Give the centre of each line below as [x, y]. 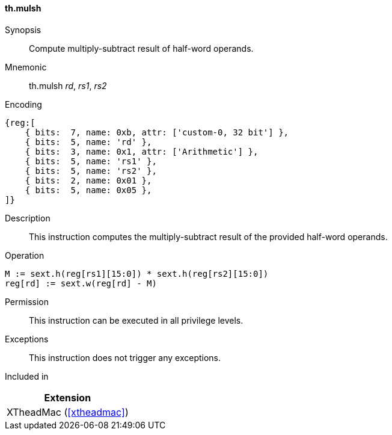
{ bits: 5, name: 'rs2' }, [91, 171]
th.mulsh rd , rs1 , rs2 [68, 85]
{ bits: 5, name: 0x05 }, [88, 190]
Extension [68, 397]
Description [28, 218]
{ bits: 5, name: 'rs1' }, [91, 161]
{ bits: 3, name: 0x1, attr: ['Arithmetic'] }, [142, 151]
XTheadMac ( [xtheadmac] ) [68, 412]
